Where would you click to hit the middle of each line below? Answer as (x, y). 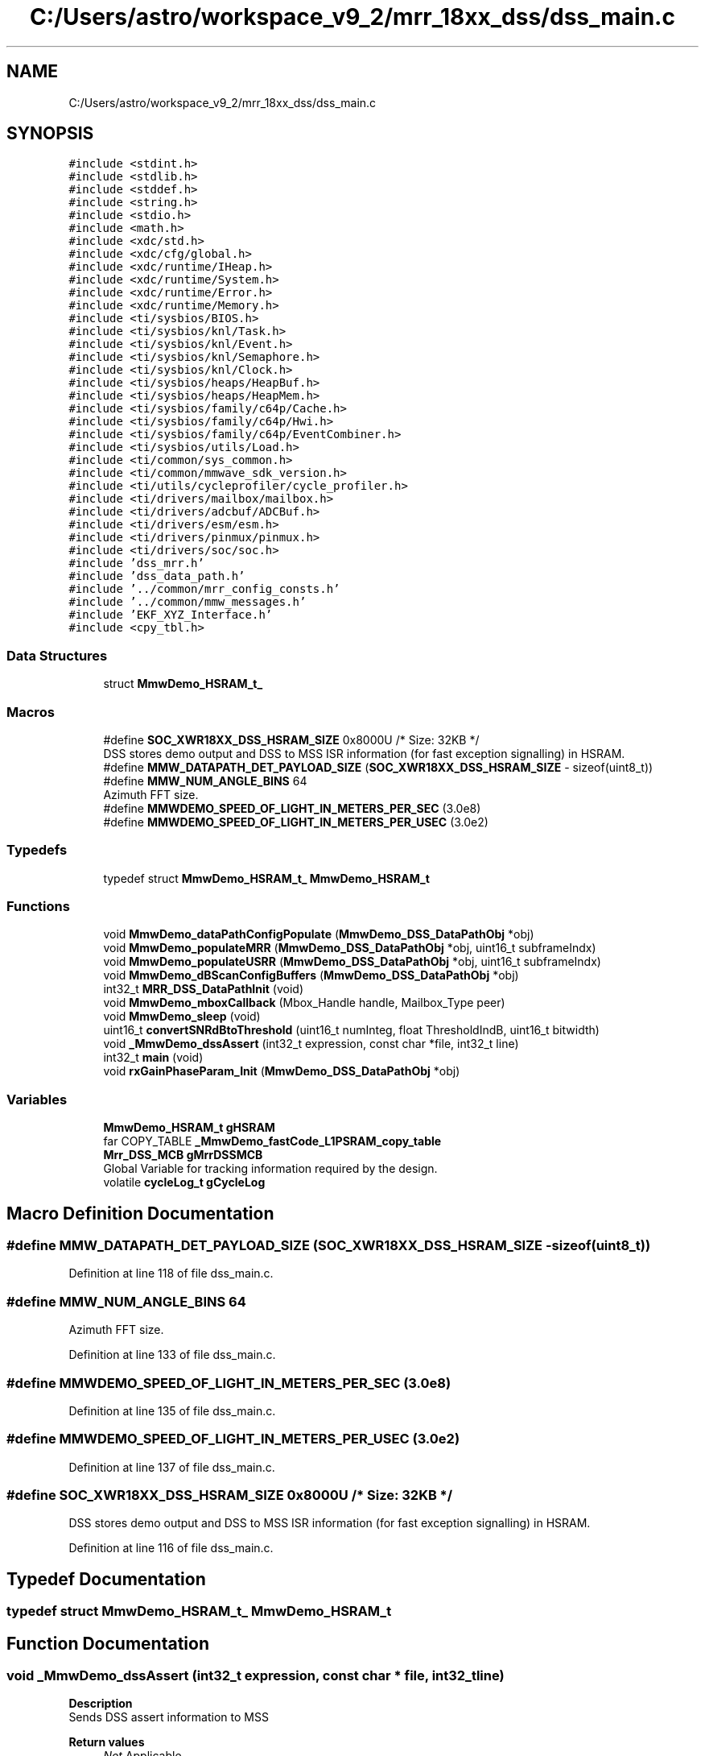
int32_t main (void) (153, 1058)
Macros (31, 712)
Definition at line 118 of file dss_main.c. (171, 1274)
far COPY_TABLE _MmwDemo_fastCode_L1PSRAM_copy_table (272, 1141)
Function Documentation (108, 1643)
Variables (37, 1099)
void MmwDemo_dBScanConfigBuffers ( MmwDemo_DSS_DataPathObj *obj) (311, 975)
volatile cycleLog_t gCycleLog (184, 1182)
